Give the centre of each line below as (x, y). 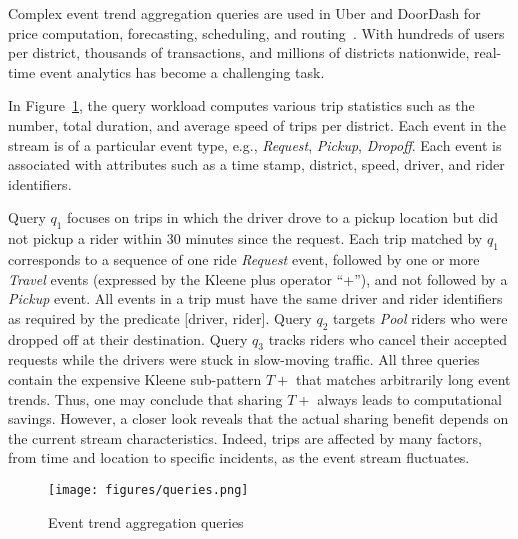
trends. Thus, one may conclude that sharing (145, 398)
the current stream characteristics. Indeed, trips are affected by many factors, (245, 437)
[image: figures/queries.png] (148, 489)
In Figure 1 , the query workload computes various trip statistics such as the (241, 105)
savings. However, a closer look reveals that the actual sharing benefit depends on (258, 418)
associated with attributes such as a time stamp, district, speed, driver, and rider (256, 164)
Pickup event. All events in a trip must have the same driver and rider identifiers (255, 298)
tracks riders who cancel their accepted (387, 338)
